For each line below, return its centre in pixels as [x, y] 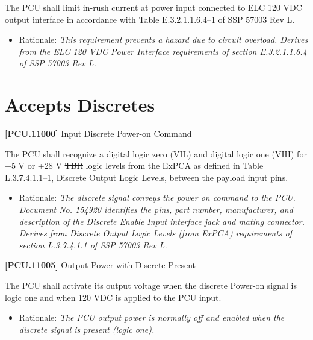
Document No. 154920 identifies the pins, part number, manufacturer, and [156, 209]
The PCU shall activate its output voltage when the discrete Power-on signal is [151, 285]
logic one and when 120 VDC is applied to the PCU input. [113, 297]
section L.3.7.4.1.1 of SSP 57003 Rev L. [93, 244]
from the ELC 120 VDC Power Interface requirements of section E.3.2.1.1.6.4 [163, 51]
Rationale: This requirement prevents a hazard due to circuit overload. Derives [163, 39]
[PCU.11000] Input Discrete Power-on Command [98, 134]
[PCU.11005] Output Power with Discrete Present [101, 265]
